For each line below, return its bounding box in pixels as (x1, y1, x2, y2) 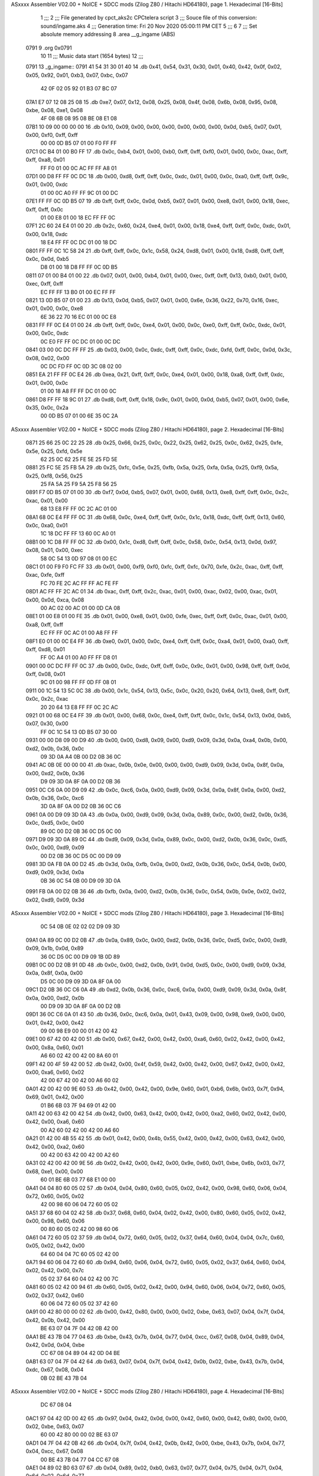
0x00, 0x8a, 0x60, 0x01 (25, 1044, 84, 1051)
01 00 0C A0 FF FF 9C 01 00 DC (40, 189, 118, 196)
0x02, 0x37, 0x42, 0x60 (25, 1292, 84, 1299)
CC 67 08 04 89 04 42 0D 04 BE (40, 1350, 121, 1357)
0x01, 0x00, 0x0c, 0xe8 (25, 305, 83, 312)
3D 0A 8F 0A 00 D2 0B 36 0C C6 (40, 803, 121, 810)
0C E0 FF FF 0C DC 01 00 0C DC (40, 338, 121, 345)
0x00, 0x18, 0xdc (25, 230, 68, 237)
